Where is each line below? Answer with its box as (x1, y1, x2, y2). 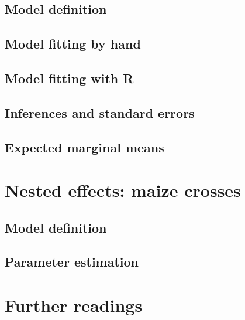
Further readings (5, 293, 143, 317)
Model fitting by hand (5, 35, 141, 53)
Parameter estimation (5, 253, 139, 271)
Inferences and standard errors (5, 103, 195, 121)
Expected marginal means (5, 138, 164, 156)
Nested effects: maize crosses (5, 178, 241, 202)
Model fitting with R (5, 69, 134, 87)
